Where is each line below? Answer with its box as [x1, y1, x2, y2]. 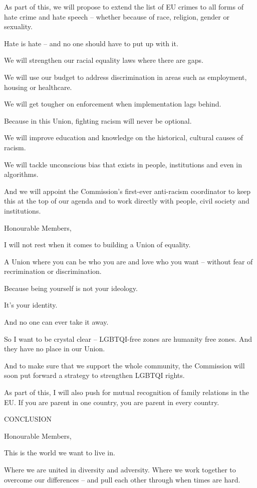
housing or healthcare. [4, 81, 72, 92]
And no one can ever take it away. [4, 317, 109, 327]
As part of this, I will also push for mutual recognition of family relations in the [4, 387, 249, 398]
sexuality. [4, 21, 33, 32]
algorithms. [4, 169, 39, 179]
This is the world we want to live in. [4, 447, 115, 458]
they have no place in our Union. [4, 343, 105, 354]
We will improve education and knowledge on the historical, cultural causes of [4, 132, 243, 143]
